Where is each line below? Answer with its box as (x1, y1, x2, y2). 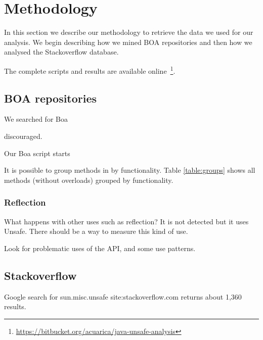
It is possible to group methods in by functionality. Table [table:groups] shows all (4, 165, 255, 175)
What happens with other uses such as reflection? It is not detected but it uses (4, 216, 249, 226)
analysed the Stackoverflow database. (4, 46, 119, 57)
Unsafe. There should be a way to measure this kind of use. (4, 226, 188, 236)
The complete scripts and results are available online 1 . (4, 64, 176, 76)
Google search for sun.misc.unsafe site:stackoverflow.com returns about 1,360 (4, 291, 242, 302)
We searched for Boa (4, 114, 68, 124)
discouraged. (4, 130, 42, 141)
